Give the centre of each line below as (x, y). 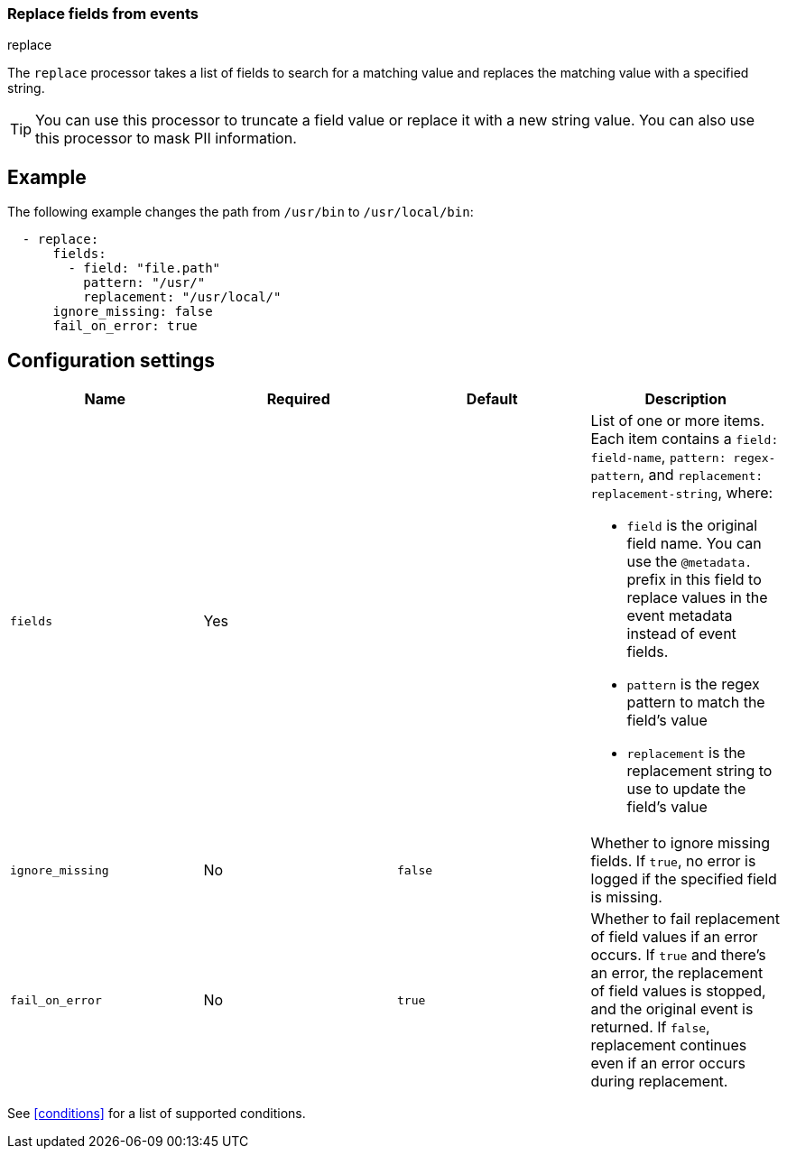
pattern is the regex (693, 684)
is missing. (626, 897)
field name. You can (694, 544)
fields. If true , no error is (673, 861)
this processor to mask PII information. (166, 139)
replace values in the (697, 598)
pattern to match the (696, 703)
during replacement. (659, 1082)
